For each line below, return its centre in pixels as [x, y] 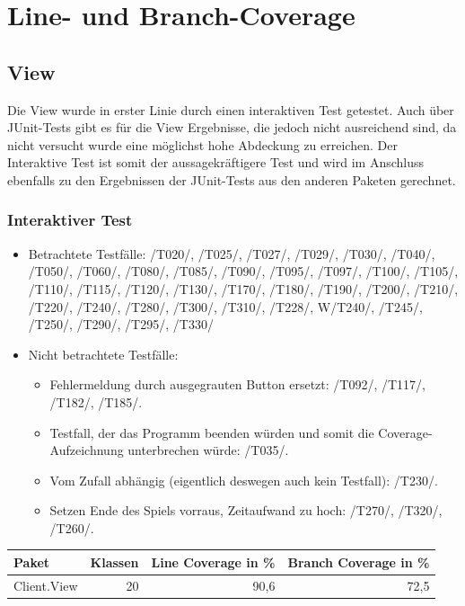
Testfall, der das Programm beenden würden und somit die [212, 432]
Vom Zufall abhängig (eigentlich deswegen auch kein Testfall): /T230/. [244, 480]
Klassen [114, 561]
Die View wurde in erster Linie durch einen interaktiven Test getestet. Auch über [231, 109]
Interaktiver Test [70, 220]
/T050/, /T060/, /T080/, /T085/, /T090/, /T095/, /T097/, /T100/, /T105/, [243, 271]
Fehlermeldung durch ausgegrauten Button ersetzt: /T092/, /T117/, [237, 384]
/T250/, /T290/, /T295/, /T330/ [121, 324]
